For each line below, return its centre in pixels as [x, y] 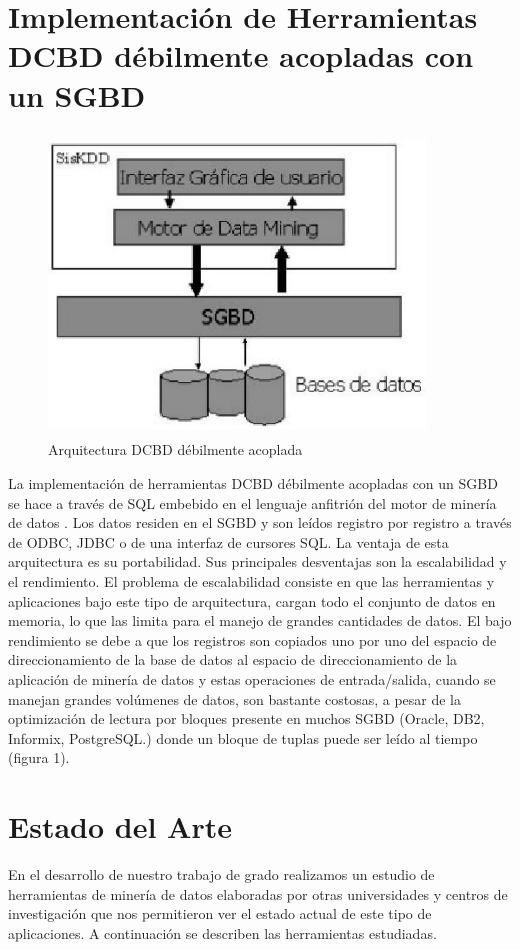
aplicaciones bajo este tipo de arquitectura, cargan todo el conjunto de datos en [252, 600]
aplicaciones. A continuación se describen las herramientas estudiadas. [222, 932]
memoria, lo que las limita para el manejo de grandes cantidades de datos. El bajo [260, 620]
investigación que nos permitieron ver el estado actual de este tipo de [220, 913]
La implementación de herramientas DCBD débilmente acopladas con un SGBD [253, 483]
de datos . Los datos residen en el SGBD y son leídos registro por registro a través [260, 522]
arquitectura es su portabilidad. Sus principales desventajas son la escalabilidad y [257, 561]
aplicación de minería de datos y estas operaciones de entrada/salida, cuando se [252, 678]
